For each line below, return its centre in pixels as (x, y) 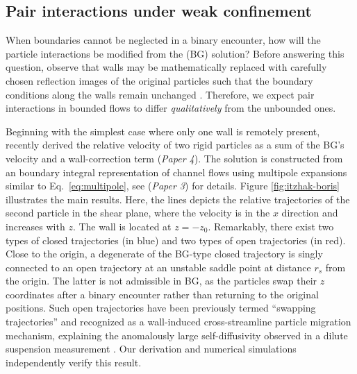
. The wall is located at (122, 226)
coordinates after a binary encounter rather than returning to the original (162, 294)
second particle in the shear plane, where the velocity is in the (138, 213)
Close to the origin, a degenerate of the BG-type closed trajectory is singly (164, 254)
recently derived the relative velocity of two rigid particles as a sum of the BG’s (175, 145)
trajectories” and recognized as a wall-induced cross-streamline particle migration (178, 322)
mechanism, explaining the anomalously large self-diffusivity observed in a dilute (177, 335)
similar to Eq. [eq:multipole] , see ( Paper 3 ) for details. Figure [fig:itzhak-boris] (173, 186)
